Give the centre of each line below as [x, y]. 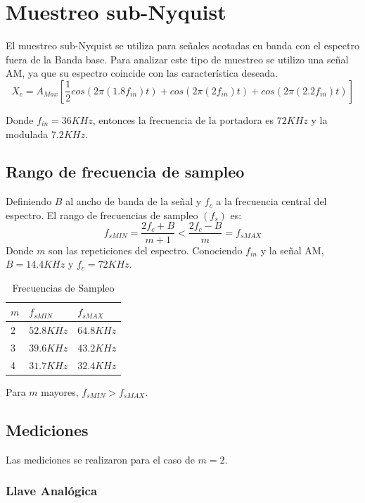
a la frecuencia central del [271, 201]
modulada [27, 133]
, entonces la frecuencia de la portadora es [183, 119]
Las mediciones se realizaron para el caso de [100, 459]
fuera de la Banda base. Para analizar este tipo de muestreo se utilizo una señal [177, 59]
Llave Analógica [52, 491]
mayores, [60, 391]
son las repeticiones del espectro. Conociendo [146, 250]
